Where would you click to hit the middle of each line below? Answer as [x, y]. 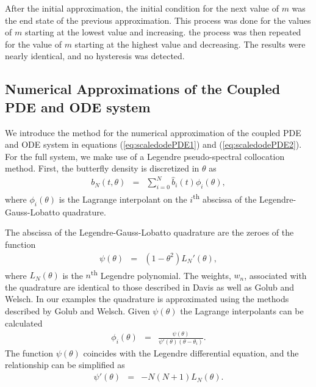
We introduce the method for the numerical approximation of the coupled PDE [153, 132]
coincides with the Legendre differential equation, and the [191, 353]
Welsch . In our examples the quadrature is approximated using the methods [147, 299]
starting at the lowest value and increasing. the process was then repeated [163, 32]
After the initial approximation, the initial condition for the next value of [142, 8]
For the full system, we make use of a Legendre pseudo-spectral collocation [145, 156]
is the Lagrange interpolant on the [123, 199]
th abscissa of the [225, 198]
